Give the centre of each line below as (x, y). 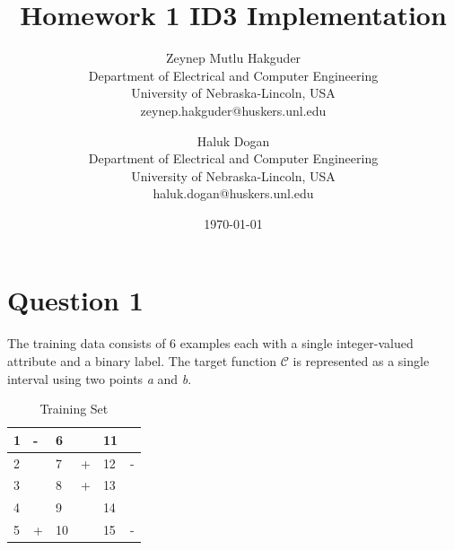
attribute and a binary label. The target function (142, 361)
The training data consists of (87, 343)
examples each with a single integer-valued (297, 343)
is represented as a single (361, 361)
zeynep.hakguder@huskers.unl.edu (233, 110)
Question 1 (75, 300)
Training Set (74, 409)
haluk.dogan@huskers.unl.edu (233, 193)
